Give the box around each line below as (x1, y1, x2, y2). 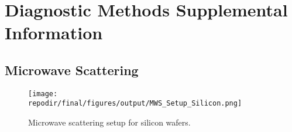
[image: (28, 89, 58, 98)
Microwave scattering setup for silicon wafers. (28, 116, 191, 128)
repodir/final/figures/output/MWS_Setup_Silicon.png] (28, 99, 242, 108)
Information (5, 21, 103, 45)
